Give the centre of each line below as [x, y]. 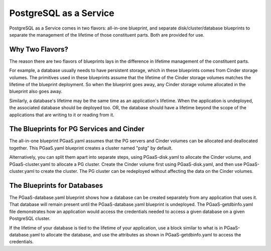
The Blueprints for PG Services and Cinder [77, 129]
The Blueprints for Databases [56, 185]
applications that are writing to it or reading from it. [62, 115]
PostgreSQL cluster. [30, 218]
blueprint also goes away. [36, 91]
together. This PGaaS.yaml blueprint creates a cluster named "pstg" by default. [91, 148]
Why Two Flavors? [39, 49]
